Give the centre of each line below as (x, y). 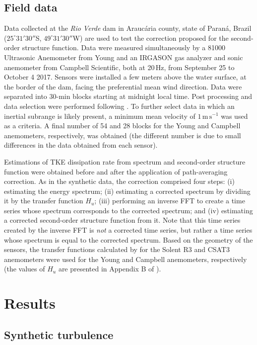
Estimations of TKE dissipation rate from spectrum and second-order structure (125, 161)
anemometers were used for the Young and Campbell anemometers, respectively (126, 259)
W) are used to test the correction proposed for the (151, 38)
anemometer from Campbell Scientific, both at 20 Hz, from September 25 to (119, 67)
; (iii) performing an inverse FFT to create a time (170, 201)
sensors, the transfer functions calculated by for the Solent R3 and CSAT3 (117, 249)
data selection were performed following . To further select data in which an (119, 106)
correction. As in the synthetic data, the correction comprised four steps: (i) (119, 181)
